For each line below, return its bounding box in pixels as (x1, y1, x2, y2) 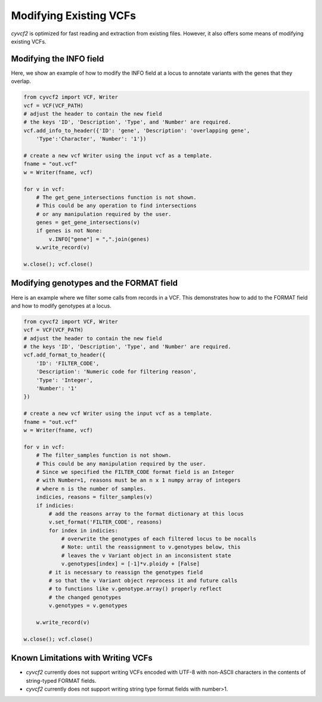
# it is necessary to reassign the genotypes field (48, 569, 203, 575)
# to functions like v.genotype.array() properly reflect (48, 586, 222, 592)
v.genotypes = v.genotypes (48, 602, 128, 609)
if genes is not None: (36, 227, 103, 234)
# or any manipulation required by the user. (36, 211, 172, 217)
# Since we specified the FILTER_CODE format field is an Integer (36, 469, 235, 475)
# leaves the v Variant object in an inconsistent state (61, 552, 231, 559)
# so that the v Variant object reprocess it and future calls (48, 577, 238, 584)
